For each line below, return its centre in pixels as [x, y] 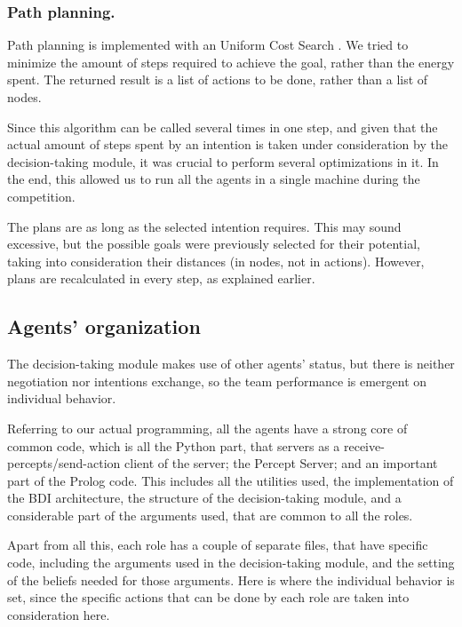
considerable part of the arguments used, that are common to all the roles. [210, 515]
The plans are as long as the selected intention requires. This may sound [204, 226]
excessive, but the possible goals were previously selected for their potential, [214, 244]
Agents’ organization [104, 326]
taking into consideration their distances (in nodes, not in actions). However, [216, 261]
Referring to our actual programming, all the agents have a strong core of [207, 428]
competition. [41, 196]
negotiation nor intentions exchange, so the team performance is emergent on [217, 381]
